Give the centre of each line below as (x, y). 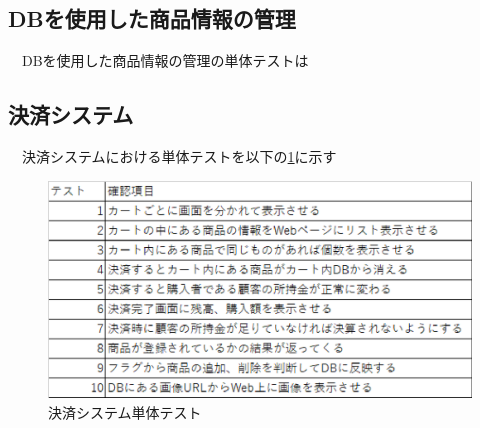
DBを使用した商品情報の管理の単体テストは (165, 60)
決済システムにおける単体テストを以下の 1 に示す (179, 156)
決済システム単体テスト (125, 411)
